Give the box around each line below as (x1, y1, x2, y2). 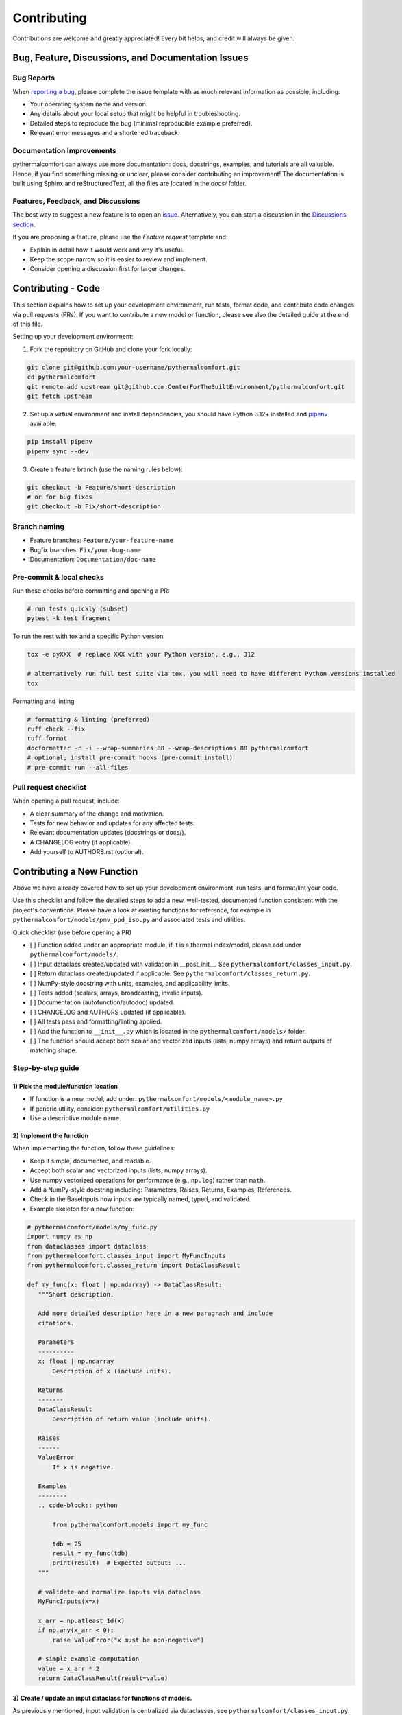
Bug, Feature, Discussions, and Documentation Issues (12, 52, 249, 64)
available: (29, 419, 58, 428)
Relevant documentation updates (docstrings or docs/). (29, 829, 186, 837)
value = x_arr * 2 (38, 1664, 100, 1672)
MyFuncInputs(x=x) (38, 1598, 100, 1605)
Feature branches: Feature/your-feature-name (29, 536, 174, 545)
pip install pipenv (27, 438, 92, 446)
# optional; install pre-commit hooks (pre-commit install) (27, 754, 234, 761)
